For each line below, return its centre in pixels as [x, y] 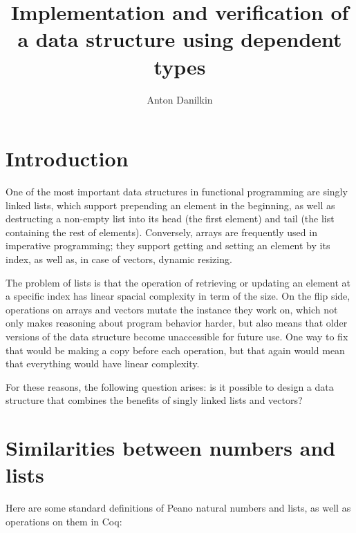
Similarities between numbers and [171, 448]
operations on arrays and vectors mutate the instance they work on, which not [172, 309]
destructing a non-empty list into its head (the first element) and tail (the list [170, 219]
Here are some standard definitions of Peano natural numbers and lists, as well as [178, 508]
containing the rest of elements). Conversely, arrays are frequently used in [161, 232]
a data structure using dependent [180, 39]
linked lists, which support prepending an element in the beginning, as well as [170, 205]
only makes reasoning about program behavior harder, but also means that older [177, 323]
